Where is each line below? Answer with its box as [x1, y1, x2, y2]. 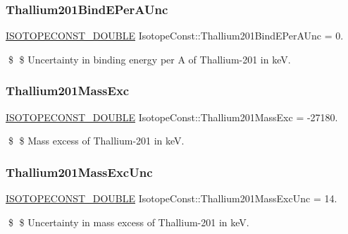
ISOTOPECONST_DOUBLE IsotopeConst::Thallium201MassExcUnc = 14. [6, 191, 337, 206]
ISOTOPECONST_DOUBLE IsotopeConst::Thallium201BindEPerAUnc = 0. [6, 28, 344, 43]
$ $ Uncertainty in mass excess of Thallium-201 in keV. [8, 214, 249, 229]
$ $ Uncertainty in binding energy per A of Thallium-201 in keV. [8, 51, 291, 66]
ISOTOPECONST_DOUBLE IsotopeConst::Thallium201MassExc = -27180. [6, 109, 338, 124]
